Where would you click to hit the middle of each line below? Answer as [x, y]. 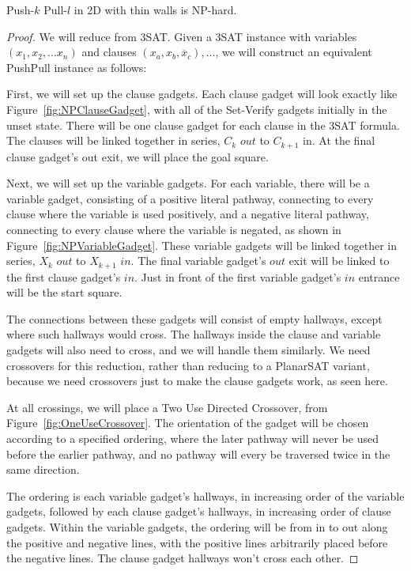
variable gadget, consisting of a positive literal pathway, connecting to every [190, 198]
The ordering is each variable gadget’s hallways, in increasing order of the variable [205, 495]
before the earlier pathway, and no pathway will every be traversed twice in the [198, 454]
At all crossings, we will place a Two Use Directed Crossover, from [167, 407]
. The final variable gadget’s [198, 261]
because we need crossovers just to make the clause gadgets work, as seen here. [197, 381]
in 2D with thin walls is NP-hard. [155, 9]
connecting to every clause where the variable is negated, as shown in [174, 229]
